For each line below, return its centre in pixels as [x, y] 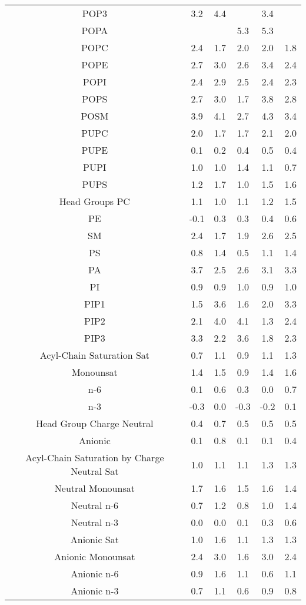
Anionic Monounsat [95, 556]
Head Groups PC [94, 201]
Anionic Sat [94, 539]
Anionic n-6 [95, 573]
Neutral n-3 [95, 522]
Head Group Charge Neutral [95, 423]
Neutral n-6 [95, 505]
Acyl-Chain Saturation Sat [95, 355]
